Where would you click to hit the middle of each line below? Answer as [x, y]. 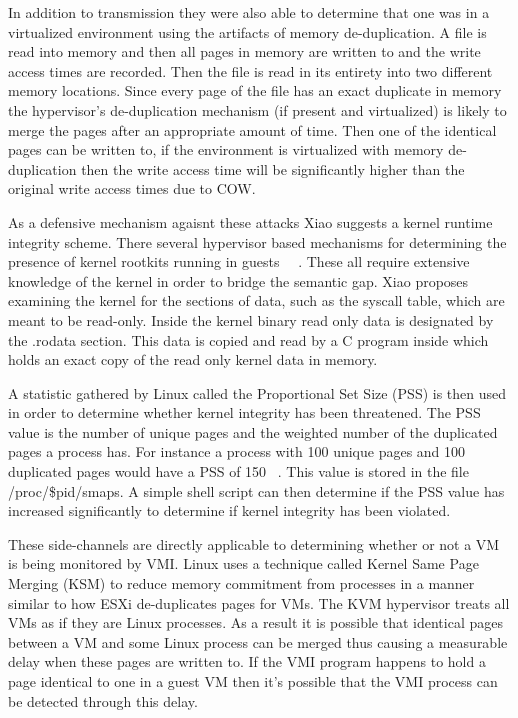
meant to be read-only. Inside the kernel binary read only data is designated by [251, 319]
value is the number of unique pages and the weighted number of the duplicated [253, 431]
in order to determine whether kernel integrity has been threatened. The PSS [244, 412]
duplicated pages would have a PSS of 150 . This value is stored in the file [238, 471]
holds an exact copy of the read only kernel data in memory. [193, 359]
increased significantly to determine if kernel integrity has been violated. [229, 510]
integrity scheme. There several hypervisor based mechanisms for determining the [257, 241]
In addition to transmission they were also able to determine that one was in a [249, 12]
